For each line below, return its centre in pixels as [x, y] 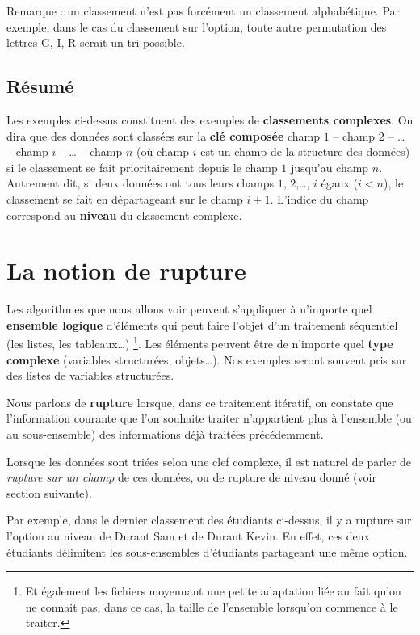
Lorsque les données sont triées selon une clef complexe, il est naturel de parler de [209, 461]
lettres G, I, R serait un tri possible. [96, 42]
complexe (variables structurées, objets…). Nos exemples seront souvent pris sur [207, 359]
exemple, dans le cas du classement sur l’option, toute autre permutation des [197, 26]
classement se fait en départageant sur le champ [125, 198]
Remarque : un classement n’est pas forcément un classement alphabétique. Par [204, 11]
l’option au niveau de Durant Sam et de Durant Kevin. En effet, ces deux [188, 536]
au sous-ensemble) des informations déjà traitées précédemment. [165, 434]
